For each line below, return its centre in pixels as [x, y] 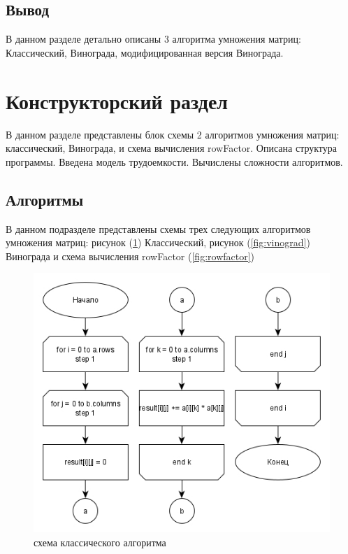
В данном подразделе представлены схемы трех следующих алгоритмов [158, 228]
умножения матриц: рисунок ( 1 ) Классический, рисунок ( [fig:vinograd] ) [158, 242]
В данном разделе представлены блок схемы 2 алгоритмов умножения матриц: [173, 134]
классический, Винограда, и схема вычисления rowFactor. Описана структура [172, 148]
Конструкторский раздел [117, 100]
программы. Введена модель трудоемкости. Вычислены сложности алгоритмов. [174, 161]
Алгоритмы [45, 199]
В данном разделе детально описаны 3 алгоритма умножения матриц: [153, 39]
